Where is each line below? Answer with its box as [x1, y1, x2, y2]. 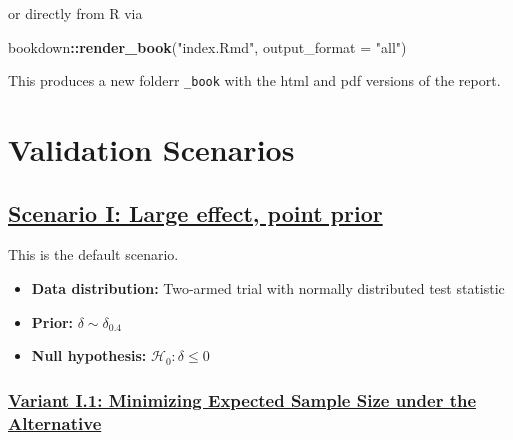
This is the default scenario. [8, 244, 179, 265]
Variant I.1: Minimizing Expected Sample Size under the [8, 387, 477, 412]
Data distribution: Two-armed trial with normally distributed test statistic [31, 278, 505, 299]
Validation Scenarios [8, 129, 295, 170]
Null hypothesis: [31, 345, 147, 366]
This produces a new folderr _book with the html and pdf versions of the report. [8, 70, 501, 91]
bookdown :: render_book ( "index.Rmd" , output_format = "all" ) [8, 36, 407, 57]
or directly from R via [8, 3, 143, 23]
